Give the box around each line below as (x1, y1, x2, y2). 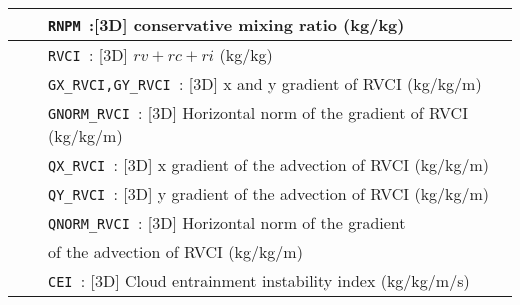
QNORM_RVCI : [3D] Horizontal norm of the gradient (48, 211, 406, 234)
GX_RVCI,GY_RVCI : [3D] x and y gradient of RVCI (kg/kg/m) (48, 72, 482, 95)
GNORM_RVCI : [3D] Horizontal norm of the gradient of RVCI (48, 101, 468, 124)
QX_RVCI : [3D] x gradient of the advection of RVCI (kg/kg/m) (48, 153, 490, 176)
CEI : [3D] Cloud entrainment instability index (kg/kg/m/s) (48, 269, 470, 292)
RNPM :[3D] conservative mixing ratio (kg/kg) (48, 13, 405, 36)
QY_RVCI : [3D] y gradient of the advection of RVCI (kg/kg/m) (48, 182, 490, 205)
